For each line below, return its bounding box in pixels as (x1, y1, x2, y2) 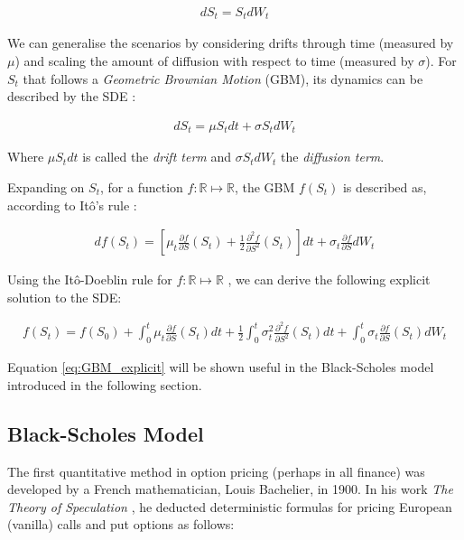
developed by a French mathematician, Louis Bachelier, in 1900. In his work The (7, 479, 453, 498)
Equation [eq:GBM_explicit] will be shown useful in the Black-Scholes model (7, 358, 434, 377)
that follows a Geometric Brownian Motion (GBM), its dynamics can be (23, 69, 423, 88)
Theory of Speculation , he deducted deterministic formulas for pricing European (7, 497, 452, 516)
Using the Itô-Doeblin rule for (7, 270, 172, 289)
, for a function (99, 177, 183, 196)
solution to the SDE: (7, 287, 122, 306)
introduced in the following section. (7, 375, 202, 394)
